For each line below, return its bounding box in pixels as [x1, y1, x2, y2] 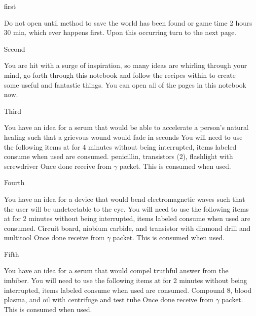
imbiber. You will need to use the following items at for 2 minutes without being [4, 275, 248, 285]
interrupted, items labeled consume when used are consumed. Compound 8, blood [4, 284, 252, 295]
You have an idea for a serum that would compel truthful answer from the [4, 265, 228, 276]
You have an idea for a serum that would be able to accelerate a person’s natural [4, 122, 249, 132]
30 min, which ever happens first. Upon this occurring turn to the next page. [4, 27, 237, 37]
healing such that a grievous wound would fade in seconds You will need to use [4, 131, 243, 142]
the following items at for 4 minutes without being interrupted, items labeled [4, 141, 237, 152]
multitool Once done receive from [4, 232, 105, 243]
